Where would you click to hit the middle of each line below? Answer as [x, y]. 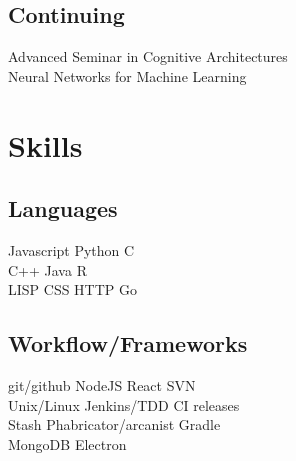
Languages [63, 208]
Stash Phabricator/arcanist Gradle [114, 424]
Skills [45, 144]
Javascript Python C [71, 249]
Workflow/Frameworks [128, 343]
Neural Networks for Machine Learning [127, 75]
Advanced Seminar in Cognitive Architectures [148, 56]
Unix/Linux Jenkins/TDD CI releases [124, 404]
